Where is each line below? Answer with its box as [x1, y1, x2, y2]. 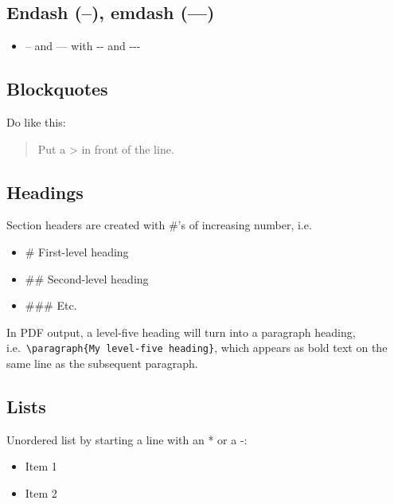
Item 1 [25, 458, 57, 475]
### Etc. [25, 297, 77, 314]
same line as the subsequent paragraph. [6, 355, 198, 372]
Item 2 [25, 485, 57, 501]
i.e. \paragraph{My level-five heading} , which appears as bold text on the [6, 339, 388, 356]
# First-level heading [25, 243, 129, 260]
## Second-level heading [25, 270, 149, 287]
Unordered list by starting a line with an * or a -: [6, 431, 248, 447]
